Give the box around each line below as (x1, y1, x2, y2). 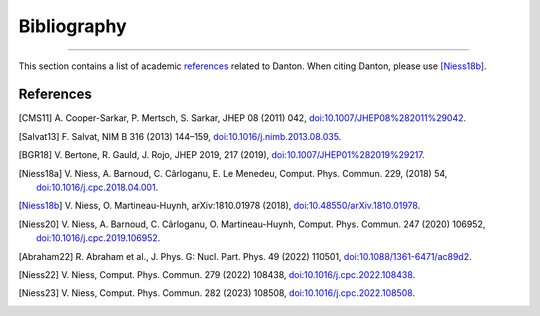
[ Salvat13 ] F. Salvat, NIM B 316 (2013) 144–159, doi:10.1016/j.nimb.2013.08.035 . (18, 130, 342, 142)
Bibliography (18, 15, 127, 37)
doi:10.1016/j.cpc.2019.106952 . (36, 232, 161, 244)
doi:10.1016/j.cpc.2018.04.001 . (36, 181, 159, 194)
